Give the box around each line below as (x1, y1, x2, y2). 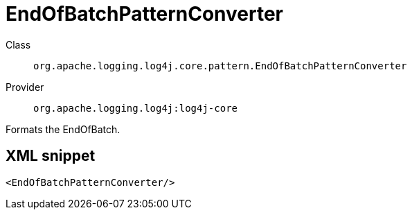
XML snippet (6, 147, 96, 165)
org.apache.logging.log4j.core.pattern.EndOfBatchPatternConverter (33, 60, 407, 71)
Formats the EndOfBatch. (6, 123, 120, 135)
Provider (6, 80, 44, 93)
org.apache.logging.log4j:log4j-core (33, 102, 238, 114)
